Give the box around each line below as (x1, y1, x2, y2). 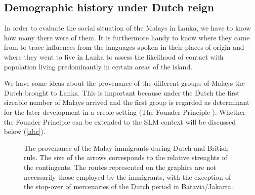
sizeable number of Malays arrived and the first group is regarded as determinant (4, 97, 250, 107)
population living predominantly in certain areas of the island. (4, 61, 193, 71)
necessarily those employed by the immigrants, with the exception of (24, 171, 231, 182)
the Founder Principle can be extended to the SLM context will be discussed (4, 116, 236, 127)
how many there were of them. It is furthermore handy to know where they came (4, 32, 250, 42)
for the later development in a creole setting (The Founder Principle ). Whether (4, 106, 246, 117)
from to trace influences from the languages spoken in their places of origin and (4, 42, 244, 52)
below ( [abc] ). (4, 126, 45, 136)
